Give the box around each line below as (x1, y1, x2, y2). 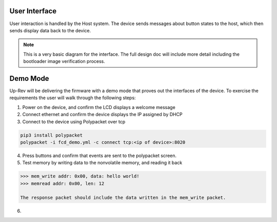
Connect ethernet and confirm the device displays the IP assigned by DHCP (22, 112, 183, 118)
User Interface (9, 7, 57, 15)
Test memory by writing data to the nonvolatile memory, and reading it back (22, 160, 183, 166)
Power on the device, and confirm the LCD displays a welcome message (22, 104, 175, 110)
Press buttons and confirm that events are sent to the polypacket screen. (22, 152, 177, 159)
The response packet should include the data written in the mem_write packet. (20, 195, 226, 201)
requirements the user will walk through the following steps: (9, 95, 136, 101)
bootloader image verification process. (23, 58, 105, 64)
